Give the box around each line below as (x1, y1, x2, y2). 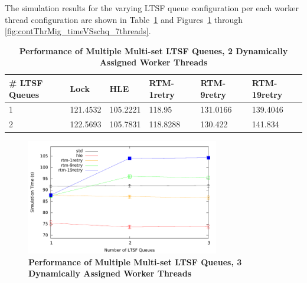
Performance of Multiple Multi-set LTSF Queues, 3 (28, 255, 242, 268)
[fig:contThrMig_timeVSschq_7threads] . (5, 25, 151, 37)
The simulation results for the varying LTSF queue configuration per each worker (5, 2, 299, 14)
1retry (149, 88, 175, 100)
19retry (252, 88, 283, 100)
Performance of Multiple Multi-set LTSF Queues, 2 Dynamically (19, 44, 288, 57)
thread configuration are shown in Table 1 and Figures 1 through (5, 13, 243, 25)
